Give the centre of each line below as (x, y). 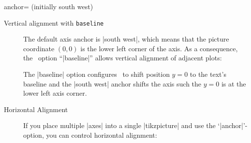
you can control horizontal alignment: (102, 135)
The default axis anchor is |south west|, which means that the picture (126, 39)
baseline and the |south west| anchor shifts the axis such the (112, 83)
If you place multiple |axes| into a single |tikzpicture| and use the (119, 125)
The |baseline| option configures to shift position (96, 74)
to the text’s (208, 74)
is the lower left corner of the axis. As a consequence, (159, 48)
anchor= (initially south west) (49, 6)
